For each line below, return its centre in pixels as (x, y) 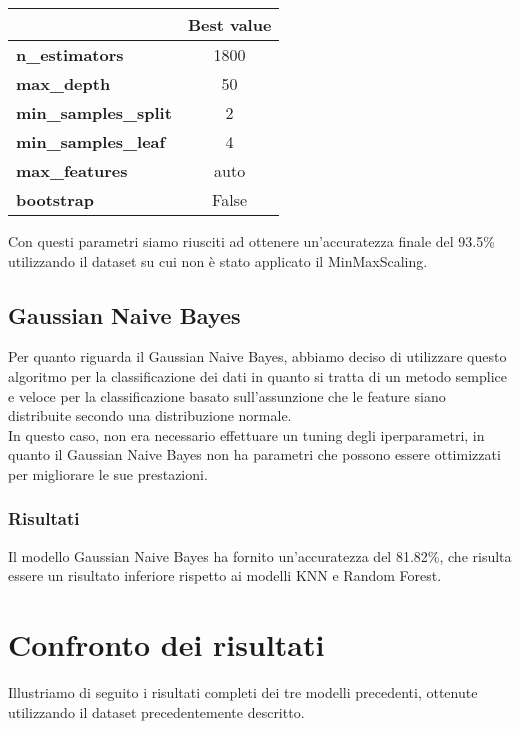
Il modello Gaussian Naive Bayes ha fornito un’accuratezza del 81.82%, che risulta (260, 555)
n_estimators (70, 54)
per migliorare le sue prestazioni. (108, 473)
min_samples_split (94, 112)
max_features (72, 170)
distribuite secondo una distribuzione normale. (150, 415)
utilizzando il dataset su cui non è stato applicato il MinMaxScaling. (218, 260)
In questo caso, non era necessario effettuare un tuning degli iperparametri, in (246, 434)
